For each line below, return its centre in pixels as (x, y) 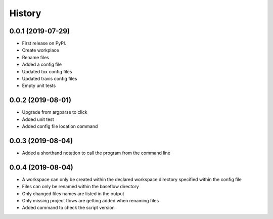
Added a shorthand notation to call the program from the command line (96, 153)
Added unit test (38, 119)
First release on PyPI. (44, 43)
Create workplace (40, 50)
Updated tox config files (47, 71)
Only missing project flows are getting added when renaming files (90, 201)
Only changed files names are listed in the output (73, 193)
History (25, 13)
